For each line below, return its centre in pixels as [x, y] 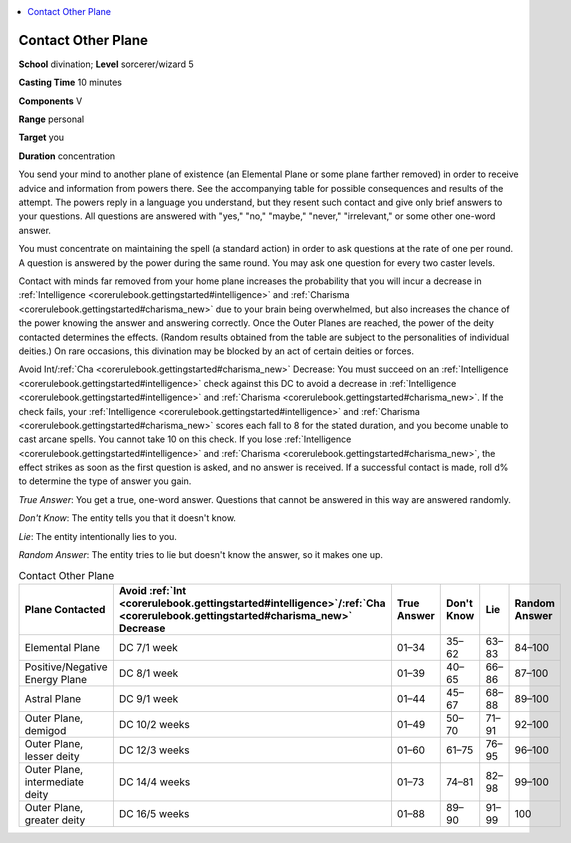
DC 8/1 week [148, 673]
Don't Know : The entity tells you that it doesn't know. [127, 518]
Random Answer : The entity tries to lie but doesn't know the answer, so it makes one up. [201, 555]
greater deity [55, 820]
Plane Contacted [65, 609]
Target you [41, 137]
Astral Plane [53, 698]
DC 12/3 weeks [154, 750]
